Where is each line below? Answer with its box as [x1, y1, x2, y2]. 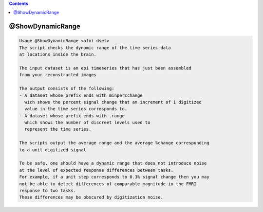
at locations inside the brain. [19, 52, 97, 57]
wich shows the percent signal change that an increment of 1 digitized [24, 99, 202, 105]
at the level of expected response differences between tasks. [19, 167, 174, 173]
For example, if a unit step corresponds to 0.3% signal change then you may [19, 174, 209, 180]
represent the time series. [24, 126, 92, 132]
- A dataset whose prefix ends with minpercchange [19, 92, 143, 98]
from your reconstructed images [19, 72, 97, 78]
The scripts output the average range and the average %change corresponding [19, 140, 209, 146]
